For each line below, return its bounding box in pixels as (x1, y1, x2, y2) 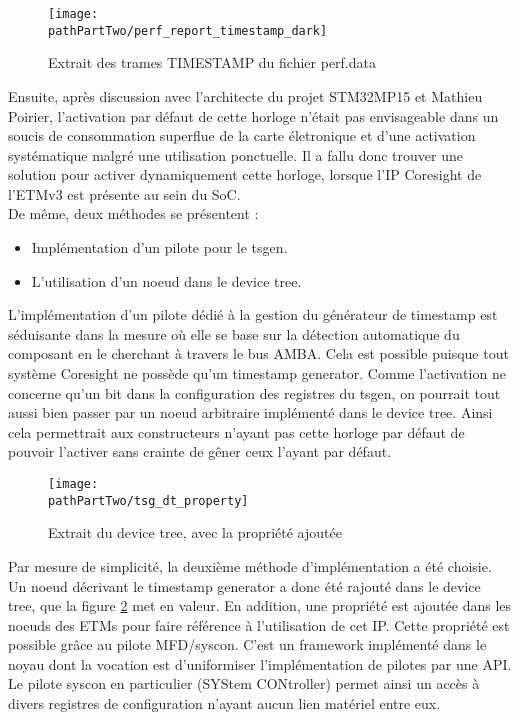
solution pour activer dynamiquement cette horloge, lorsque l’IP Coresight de (8, 164, 482, 185)
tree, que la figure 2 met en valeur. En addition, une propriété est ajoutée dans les (8, 595, 512, 616)
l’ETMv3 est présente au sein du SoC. (8, 183, 241, 204)
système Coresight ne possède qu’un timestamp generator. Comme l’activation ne (8, 363, 506, 384)
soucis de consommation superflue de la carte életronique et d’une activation (8, 125, 476, 146)
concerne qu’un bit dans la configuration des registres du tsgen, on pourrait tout (8, 382, 501, 403)
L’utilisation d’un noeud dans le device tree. (31, 270, 302, 291)
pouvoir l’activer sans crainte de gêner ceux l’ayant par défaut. (8, 441, 392, 462)
